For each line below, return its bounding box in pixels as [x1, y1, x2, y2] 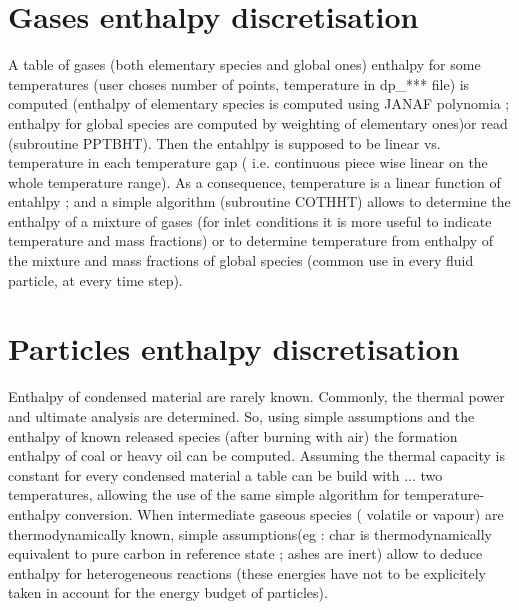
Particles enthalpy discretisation [8, 328, 460, 369]
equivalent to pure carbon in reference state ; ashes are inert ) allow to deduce [8, 543, 483, 564]
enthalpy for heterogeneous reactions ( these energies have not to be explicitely [8, 562, 486, 583]
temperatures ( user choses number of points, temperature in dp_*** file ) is [8, 73, 470, 94]
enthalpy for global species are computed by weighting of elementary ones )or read [8, 112, 508, 133]
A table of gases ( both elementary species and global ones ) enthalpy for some [8, 54, 481, 75]
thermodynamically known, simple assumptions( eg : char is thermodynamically [8, 523, 492, 544]
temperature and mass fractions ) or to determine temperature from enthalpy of [8, 230, 494, 251]
